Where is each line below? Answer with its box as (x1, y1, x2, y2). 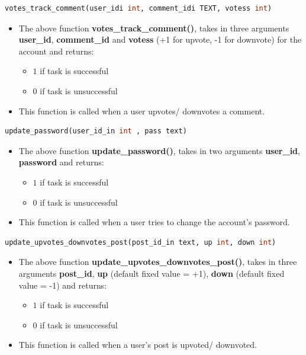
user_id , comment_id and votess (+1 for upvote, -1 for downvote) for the (18, 33, 302, 46)
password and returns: (18, 156, 104, 168)
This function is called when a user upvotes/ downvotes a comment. (18, 104, 265, 117)
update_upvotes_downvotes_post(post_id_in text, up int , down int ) (5, 238, 276, 247)
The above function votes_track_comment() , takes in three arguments (18, 21, 289, 34)
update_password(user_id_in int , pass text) (5, 127, 187, 136)
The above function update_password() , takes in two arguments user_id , (18, 144, 300, 156)
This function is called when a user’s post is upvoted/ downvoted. (18, 338, 257, 351)
